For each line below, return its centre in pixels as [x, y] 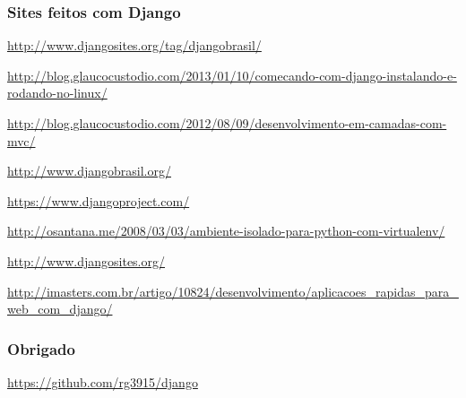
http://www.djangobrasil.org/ [89, 171]
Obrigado [41, 348]
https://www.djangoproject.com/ [99, 200]
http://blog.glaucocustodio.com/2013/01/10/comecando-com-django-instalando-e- [232, 75]
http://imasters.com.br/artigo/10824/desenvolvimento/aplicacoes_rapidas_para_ [233, 291]
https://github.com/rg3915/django [103, 381]
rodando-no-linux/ [57, 93]
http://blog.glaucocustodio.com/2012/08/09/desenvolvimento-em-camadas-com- [227, 123]
